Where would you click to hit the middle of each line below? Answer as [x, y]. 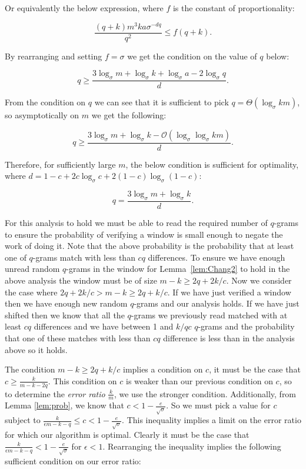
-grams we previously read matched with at [209, 315]
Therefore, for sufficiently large [60, 164]
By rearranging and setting [54, 56]
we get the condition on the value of [192, 56]
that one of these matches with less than [78, 337]
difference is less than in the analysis [229, 337]
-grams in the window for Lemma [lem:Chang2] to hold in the [178, 269]
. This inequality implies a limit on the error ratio [212, 420]
